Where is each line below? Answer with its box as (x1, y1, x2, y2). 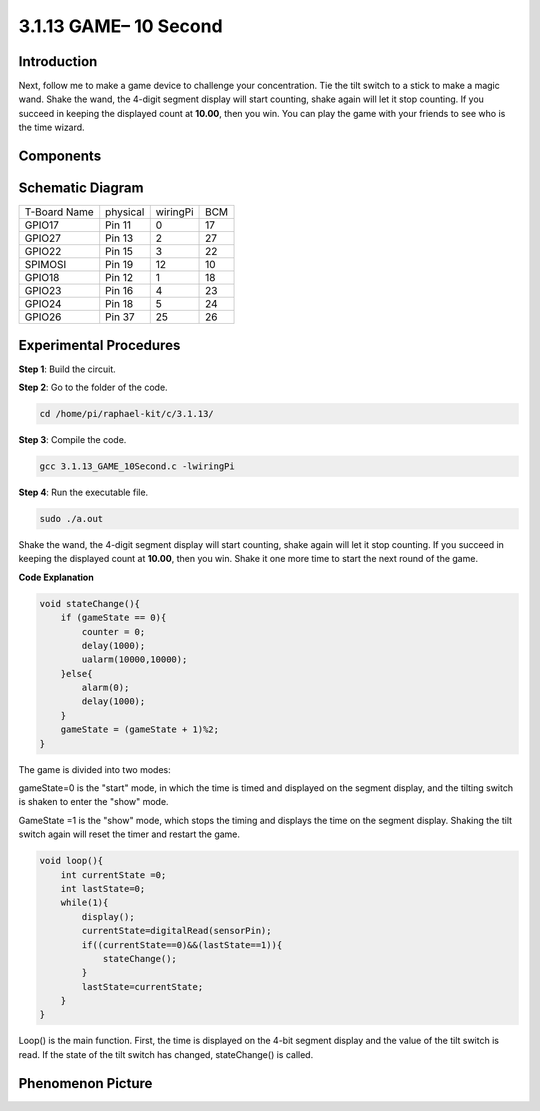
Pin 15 (105, 245, 134, 259)
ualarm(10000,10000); (81, 654, 188, 665)
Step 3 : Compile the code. (18, 434, 127, 446)
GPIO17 (24, 218, 59, 232)
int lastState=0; (60, 883, 146, 894)
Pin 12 (105, 271, 134, 285)
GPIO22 (24, 245, 62, 259)
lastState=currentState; (81, 981, 204, 992)
